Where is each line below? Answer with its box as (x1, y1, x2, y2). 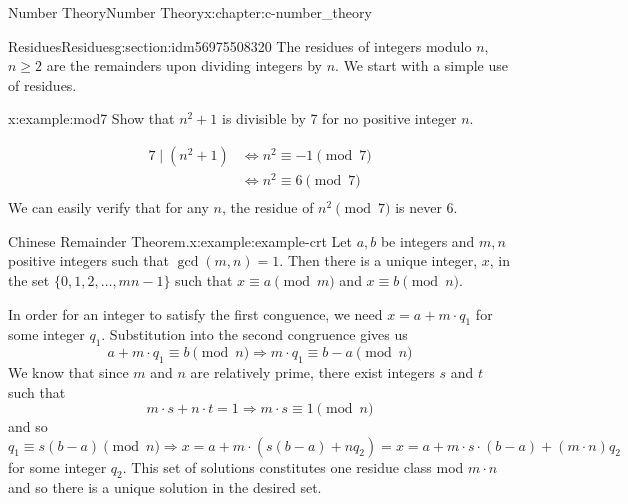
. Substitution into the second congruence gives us (101, 324, 408, 345)
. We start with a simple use (335, 55, 508, 76)
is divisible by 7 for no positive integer (222, 108, 457, 129)
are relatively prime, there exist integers (190, 361, 435, 382)
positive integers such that (8, 250, 169, 271)
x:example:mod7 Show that (8, 108, 175, 129)
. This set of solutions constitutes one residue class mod (122, 456, 464, 477)
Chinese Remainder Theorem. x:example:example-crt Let (8, 230, 352, 251)
